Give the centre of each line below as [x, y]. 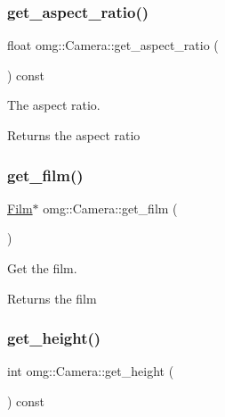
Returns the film [52, 298]
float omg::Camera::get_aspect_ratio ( [113, 45]
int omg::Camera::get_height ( [91, 371]
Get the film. [42, 268]
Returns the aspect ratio [74, 135]
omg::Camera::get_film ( [110, 208]
